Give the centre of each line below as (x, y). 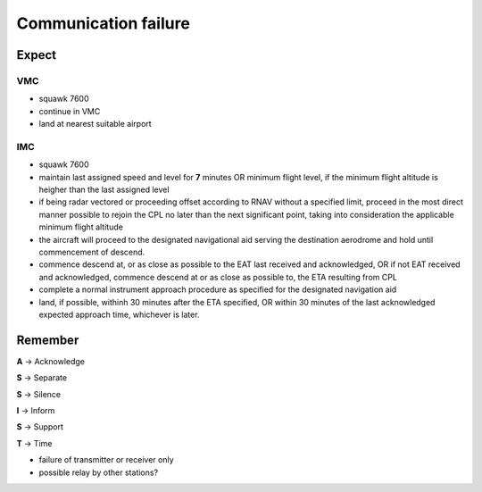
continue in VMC (70, 111)
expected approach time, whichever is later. (119, 314)
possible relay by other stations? (99, 472)
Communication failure (104, 23)
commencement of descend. (92, 252)
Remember (48, 340)
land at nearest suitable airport (95, 124)
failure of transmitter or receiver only (106, 460)
